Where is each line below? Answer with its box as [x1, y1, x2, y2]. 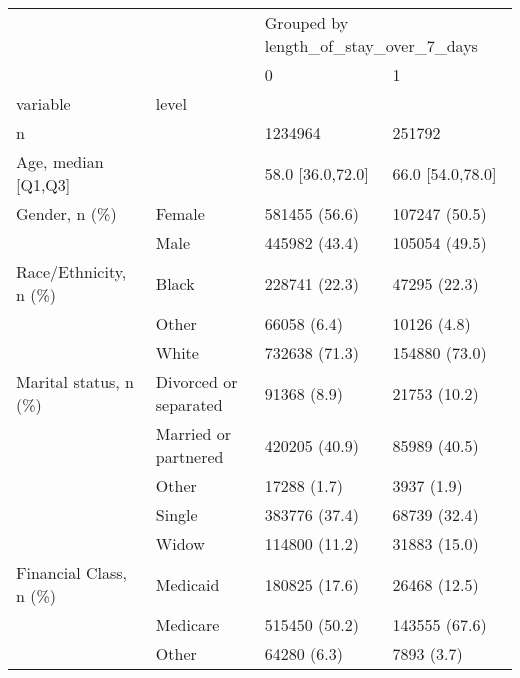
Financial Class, [16, 561, 128, 584]
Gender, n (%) [16, 202, 117, 225]
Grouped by [264, 11, 349, 34]
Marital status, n [16, 370, 135, 393]
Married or [155, 422, 232, 445]
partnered [155, 445, 224, 468]
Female [155, 202, 205, 225]
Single [155, 503, 198, 526]
